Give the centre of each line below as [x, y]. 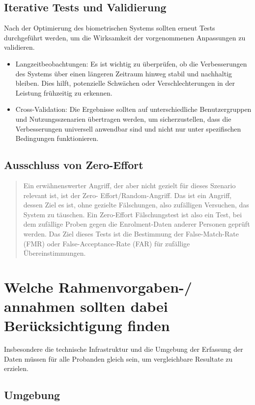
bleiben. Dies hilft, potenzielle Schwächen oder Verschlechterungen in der [125, 83]
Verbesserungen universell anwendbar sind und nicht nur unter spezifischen [128, 128]
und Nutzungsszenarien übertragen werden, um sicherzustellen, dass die [123, 118]
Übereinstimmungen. [55, 253]
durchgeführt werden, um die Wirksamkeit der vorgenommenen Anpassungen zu [125, 37]
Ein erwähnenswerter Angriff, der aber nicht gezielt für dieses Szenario [129, 185]
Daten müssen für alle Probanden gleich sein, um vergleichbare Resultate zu [118, 358]
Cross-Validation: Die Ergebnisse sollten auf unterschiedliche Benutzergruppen [133, 109]
